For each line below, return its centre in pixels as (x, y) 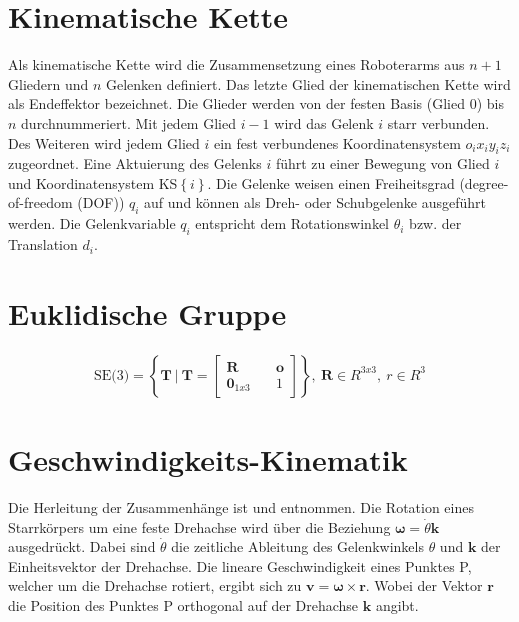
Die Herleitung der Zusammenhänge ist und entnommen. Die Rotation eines (241, 506)
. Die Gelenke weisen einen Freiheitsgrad (331, 182)
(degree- (484, 182)
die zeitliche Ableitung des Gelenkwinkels (297, 546)
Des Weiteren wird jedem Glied (104, 142)
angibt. (397, 604)
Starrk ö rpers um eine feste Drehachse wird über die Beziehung (199, 526)
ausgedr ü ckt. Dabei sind (82, 546)
